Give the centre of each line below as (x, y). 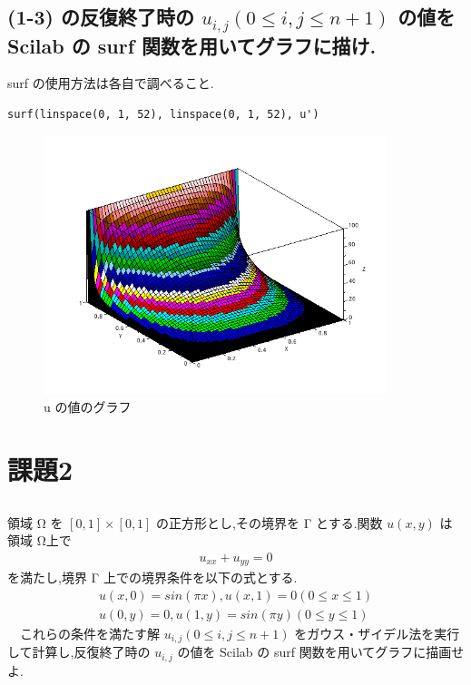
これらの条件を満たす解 (89, 633)
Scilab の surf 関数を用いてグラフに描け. (192, 45)
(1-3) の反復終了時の (101, 17)
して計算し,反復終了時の (79, 652)
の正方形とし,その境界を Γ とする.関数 (270, 522)
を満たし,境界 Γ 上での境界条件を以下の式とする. (152, 577)
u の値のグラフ (88, 407)
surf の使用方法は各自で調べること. (111, 83)
